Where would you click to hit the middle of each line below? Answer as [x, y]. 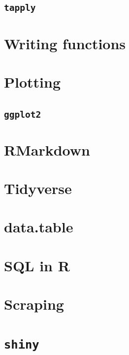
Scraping [34, 304]
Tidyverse [38, 188]
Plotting [32, 81]
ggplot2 [23, 114]
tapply [20, 8]
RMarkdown [47, 149]
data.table [39, 227]
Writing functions [65, 43]
